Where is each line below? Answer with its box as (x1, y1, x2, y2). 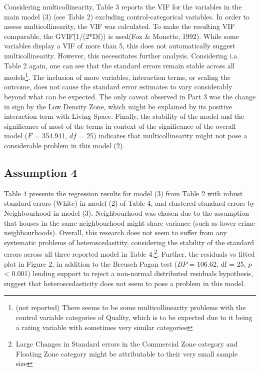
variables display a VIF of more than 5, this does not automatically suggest (4, 40, 235, 51)
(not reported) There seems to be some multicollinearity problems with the (15, 302, 246, 313)
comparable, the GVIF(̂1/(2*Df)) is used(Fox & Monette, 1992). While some (4, 30, 239, 41)
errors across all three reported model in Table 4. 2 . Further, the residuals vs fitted (4, 247, 255, 259)
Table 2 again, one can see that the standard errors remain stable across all (4, 60, 235, 70)
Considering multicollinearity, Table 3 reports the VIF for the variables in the (4, 1, 242, 11)
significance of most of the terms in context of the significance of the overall (4, 120, 236, 131)
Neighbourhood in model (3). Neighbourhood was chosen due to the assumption (4, 207, 249, 218)
